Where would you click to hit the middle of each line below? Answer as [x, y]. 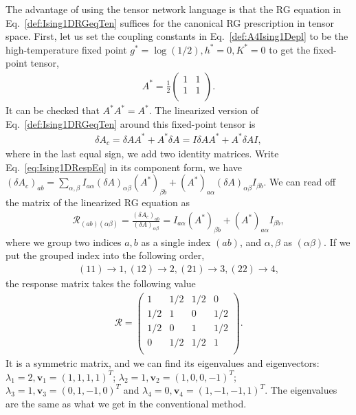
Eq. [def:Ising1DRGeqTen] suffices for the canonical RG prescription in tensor [170, 22]
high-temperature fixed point [66, 49]
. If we [337, 242]
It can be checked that [53, 110]
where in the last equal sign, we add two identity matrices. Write [142, 154]
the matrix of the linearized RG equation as [98, 202]
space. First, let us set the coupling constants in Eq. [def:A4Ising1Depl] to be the [177, 36]
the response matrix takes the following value [101, 283]
